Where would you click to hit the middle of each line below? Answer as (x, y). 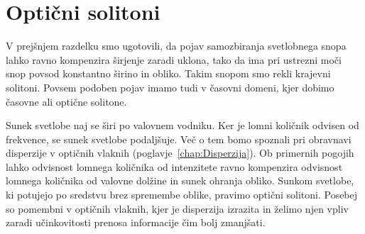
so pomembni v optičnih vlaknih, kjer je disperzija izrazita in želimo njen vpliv (177, 208)
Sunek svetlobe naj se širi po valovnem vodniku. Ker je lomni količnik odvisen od (182, 125)
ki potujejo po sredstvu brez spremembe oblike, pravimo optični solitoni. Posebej (182, 195)
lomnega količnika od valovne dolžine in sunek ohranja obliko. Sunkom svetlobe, (180, 180)
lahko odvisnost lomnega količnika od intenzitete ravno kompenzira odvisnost (174, 166)
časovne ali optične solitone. (66, 101)
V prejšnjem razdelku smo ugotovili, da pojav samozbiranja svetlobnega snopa (176, 46)
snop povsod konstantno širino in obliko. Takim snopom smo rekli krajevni (168, 73)
